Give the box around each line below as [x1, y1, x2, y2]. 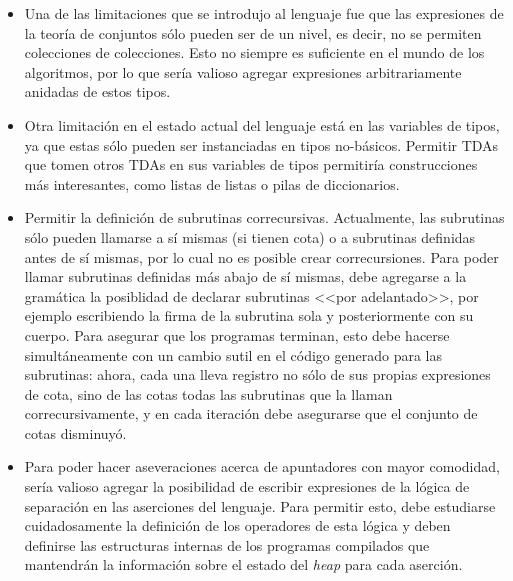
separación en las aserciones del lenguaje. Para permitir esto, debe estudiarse [24, 495, 496, 516]
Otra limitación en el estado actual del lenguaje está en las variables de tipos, [24, 114, 500, 135]
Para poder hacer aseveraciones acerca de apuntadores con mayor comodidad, [24, 456, 500, 477]
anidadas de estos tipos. [24, 81, 171, 102]
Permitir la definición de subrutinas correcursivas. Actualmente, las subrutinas [24, 207, 505, 228]
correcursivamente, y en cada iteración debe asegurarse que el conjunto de [24, 403, 478, 424]
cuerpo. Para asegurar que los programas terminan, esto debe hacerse [24, 324, 450, 345]
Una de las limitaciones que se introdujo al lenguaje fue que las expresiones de [24, 3, 504, 23]
